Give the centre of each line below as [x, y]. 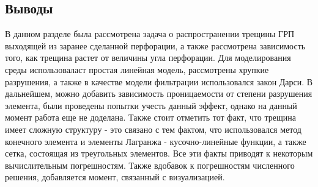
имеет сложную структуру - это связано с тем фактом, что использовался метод [153, 129]
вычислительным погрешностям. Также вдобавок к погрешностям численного [150, 165]
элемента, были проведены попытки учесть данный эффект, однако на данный [151, 105]
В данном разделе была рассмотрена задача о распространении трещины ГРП [150, 34]
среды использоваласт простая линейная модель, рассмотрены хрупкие [137, 69]
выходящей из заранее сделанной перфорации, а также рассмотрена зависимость [155, 45]
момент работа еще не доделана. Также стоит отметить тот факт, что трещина [151, 117]
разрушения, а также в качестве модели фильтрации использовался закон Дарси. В [159, 81]
